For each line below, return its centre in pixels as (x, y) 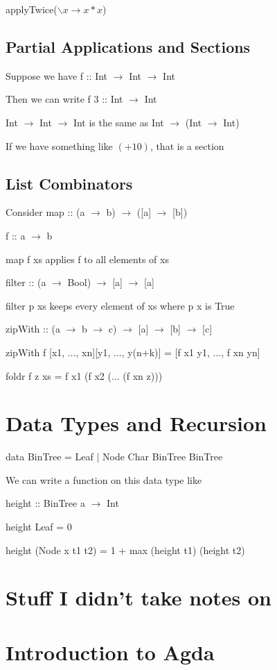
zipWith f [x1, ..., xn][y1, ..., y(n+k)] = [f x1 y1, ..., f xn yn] (133, 352)
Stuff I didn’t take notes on (138, 597)
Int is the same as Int (118, 122)
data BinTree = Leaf (50, 457)
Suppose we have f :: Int (57, 75)
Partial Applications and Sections (128, 46)
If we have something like (59, 145)
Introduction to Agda (110, 652)
